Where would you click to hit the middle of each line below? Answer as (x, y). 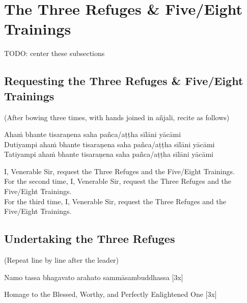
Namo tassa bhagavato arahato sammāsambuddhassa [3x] (94, 277)
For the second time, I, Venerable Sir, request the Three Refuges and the (118, 181)
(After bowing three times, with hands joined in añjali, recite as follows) (117, 117)
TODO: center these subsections (54, 53)
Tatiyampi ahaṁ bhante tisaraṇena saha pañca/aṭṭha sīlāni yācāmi (109, 154)
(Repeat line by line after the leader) (62, 260)
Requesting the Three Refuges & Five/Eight (124, 81)
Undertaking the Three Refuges (90, 239)
